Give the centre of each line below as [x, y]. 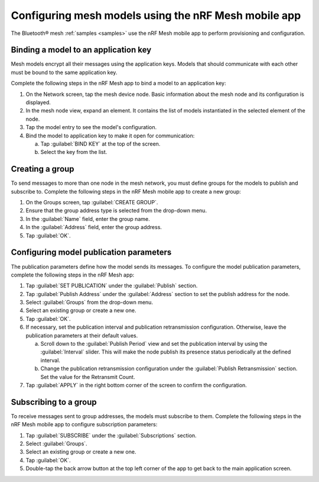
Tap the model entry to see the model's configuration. [91, 127]
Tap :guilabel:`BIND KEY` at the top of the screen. [100, 144]
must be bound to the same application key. [64, 72]
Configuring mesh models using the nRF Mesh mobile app [156, 15]
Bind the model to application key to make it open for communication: [110, 136]
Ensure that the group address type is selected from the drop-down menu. [116, 211]
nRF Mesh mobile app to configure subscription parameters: [84, 425]
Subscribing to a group [54, 402]
